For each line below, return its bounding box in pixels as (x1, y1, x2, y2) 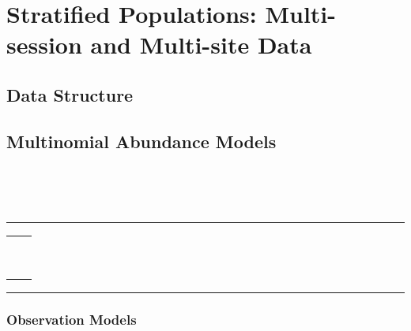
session (6, 28, 82, 61)
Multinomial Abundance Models (6, 128, 277, 153)
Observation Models (6, 310, 137, 329)
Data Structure (6, 82, 134, 106)
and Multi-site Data (90, 28, 312, 61)
